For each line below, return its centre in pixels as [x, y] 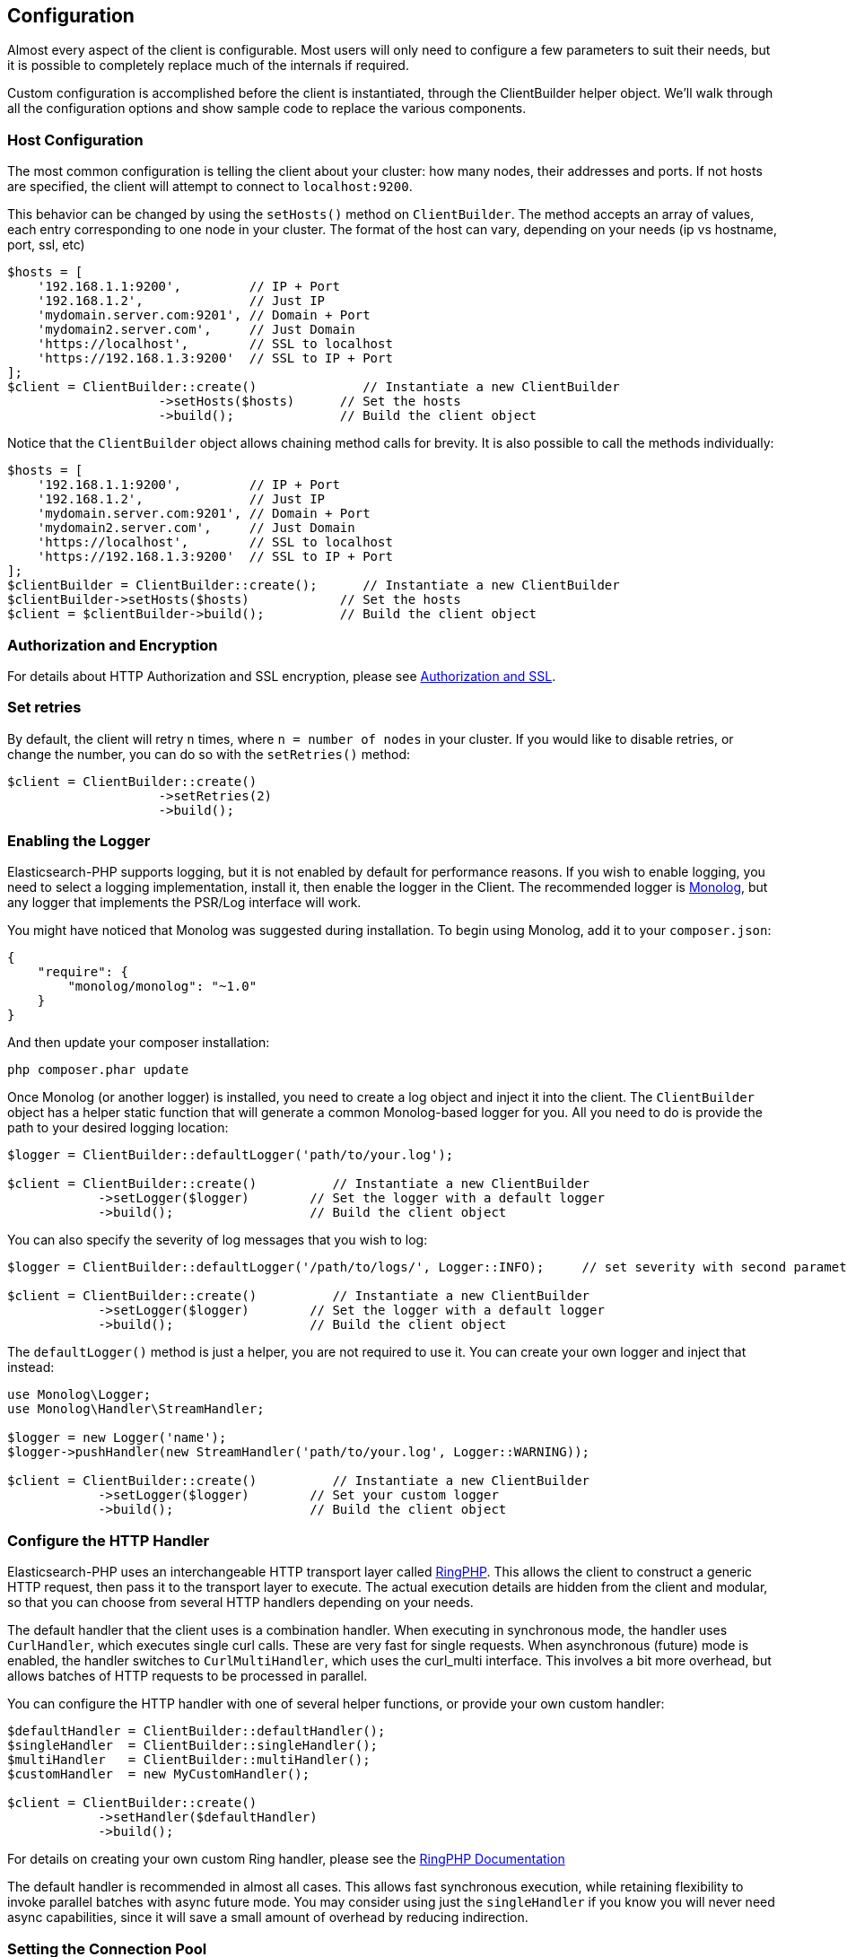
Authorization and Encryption [113, 645]
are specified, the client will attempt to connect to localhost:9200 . [210, 187]
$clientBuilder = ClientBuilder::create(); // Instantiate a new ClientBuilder [314, 585]
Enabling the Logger [79, 841]
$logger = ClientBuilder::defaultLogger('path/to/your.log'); [231, 1155]
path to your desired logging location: [118, 1128]
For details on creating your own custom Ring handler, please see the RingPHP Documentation [286, 1859]
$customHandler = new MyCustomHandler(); [159, 1774]
